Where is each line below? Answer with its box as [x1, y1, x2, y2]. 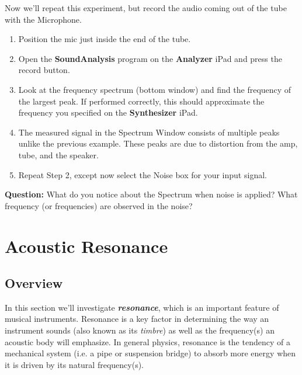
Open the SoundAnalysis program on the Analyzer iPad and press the [18, 52, 282, 64]
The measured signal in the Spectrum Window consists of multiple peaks [18, 126, 280, 138]
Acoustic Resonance [5, 234, 168, 258]
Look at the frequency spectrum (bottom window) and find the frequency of [18, 83, 291, 95]
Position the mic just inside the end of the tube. [18, 33, 191, 45]
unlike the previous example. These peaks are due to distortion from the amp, [18, 137, 298, 150]
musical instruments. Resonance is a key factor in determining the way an [5, 312, 269, 325]
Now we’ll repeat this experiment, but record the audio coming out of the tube [5, 2, 287, 13]
